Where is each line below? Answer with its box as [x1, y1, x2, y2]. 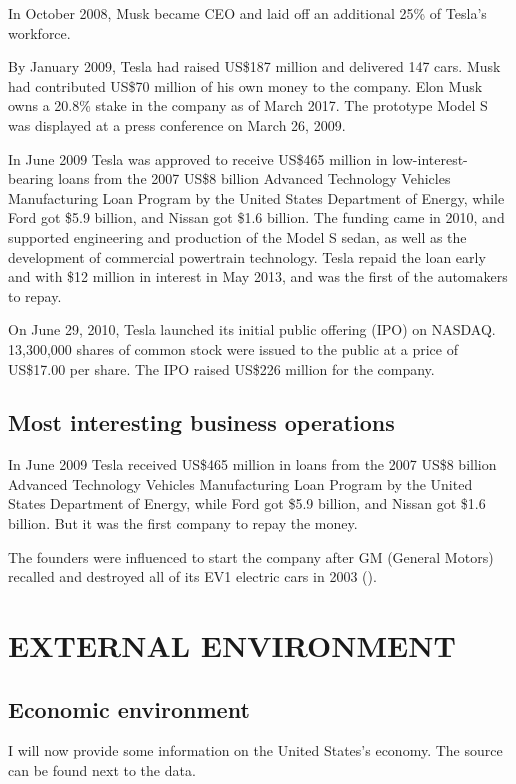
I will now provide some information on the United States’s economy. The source [8, 740, 503, 761]
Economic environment [8, 693, 250, 724]
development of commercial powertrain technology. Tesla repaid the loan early [8, 246, 486, 267]
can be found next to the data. [8, 760, 196, 781]
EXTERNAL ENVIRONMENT [8, 625, 456, 666]
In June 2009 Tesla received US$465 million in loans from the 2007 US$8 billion [8, 454, 497, 475]
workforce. [8, 22, 71, 43]
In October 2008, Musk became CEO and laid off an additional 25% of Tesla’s [8, 3, 487, 23]
